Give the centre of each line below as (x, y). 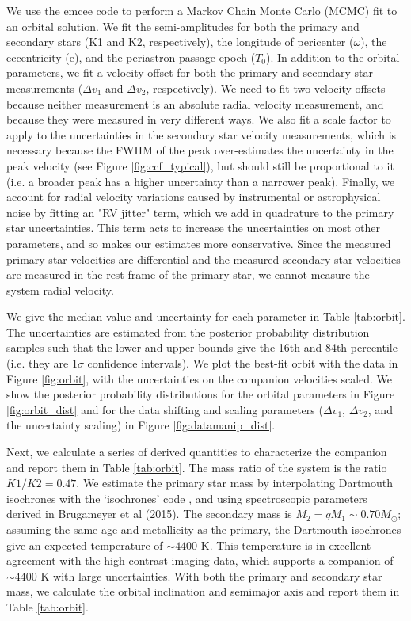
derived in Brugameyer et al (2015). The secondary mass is (149, 514)
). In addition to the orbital (333, 57)
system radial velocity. (60, 290)
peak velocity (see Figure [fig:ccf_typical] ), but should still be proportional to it (200, 165)
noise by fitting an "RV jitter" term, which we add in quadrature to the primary (200, 212)
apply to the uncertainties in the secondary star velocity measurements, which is (202, 134)
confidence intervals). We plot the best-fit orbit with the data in (243, 363)
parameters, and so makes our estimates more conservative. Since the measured (199, 243)
